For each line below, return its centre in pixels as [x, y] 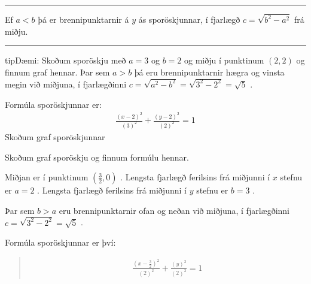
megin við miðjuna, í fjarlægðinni [66, 84]
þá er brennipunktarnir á [83, 19]
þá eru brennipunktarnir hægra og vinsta [209, 72]
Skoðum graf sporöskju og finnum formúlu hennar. [97, 157]
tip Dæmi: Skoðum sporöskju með [65, 60]
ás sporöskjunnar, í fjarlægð [189, 19]
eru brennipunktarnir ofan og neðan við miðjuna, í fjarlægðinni [174, 210]
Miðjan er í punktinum [47, 177]
